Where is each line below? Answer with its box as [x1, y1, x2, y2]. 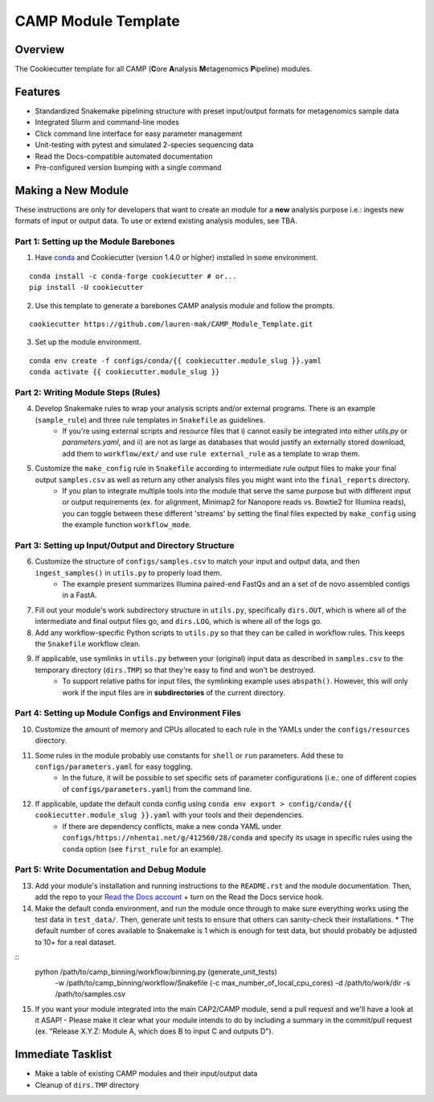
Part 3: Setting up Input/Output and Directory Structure [14, 539, 235, 551]
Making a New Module [14, 184, 129, 197]
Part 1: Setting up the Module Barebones [14, 236, 176, 247]
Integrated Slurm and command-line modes [35, 118, 180, 127]
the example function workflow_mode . [62, 520, 192, 530]
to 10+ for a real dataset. [35, 937, 117, 947]
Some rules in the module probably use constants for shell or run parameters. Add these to [35, 750, 344, 760]
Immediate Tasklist [14, 1047, 113, 1062]
